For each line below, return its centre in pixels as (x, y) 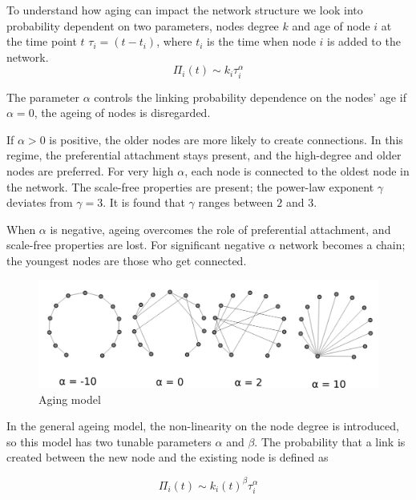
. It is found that (144, 202)
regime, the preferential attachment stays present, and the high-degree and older (204, 155)
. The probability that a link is (330, 441)
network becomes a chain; (342, 245)
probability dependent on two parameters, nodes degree (143, 25)
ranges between (236, 202)
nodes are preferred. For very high (90, 170)
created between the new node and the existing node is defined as (168, 457)
